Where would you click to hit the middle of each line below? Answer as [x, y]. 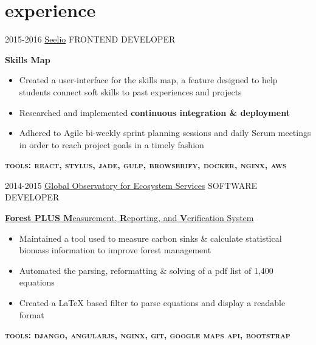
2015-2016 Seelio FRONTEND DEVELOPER [90, 39]
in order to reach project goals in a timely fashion [112, 144]
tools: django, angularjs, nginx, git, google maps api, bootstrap [148, 335]
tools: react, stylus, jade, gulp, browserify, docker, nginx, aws [146, 165]
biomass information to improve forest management [115, 250]
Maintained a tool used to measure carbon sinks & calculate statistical [150, 238]
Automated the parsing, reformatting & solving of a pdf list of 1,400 [146, 270]
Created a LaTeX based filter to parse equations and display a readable [152, 303]
